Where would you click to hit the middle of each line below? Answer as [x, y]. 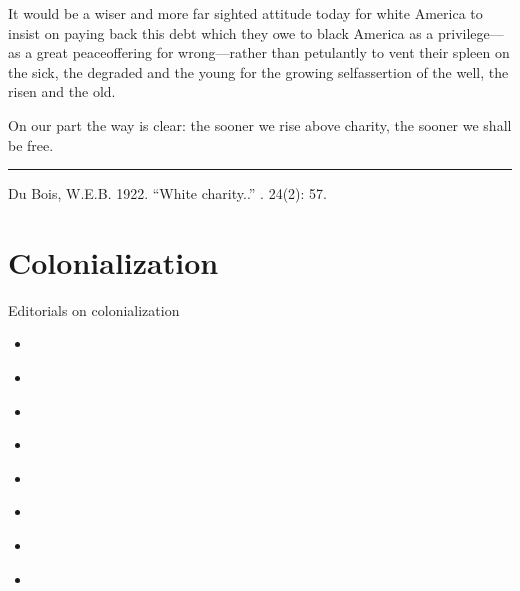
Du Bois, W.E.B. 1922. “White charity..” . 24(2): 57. [168, 193]
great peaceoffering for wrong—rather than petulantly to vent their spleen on [273, 52]
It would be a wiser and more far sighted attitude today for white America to [245, 13]
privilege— [471, 32]
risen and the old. [62, 91]
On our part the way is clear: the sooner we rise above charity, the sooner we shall [260, 124]
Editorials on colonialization [94, 309]
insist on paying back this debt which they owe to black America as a [221, 32]
